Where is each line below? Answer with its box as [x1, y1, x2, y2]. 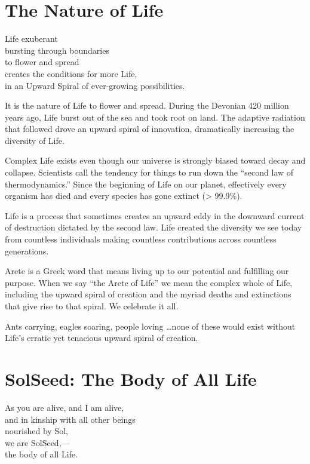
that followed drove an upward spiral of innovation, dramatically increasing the [5, 122, 294, 135]
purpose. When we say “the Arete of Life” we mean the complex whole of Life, [5, 276, 293, 288]
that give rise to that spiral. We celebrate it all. [5, 300, 179, 312]
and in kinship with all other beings [5, 413, 136, 425]
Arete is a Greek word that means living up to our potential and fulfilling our [5, 265, 289, 277]
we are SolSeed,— [5, 436, 70, 448]
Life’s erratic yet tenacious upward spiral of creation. [5, 331, 198, 344]
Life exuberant [5, 32, 58, 45]
